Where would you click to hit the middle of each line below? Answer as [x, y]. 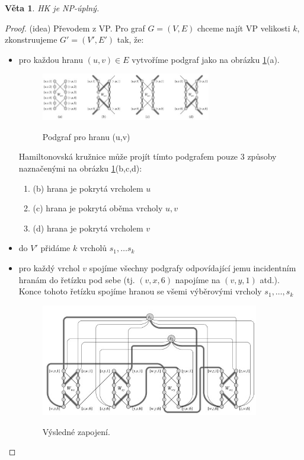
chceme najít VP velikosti [244, 28]
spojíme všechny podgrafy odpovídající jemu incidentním [193, 267]
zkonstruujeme [31, 39]
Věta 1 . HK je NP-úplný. [52, 8]
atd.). [270, 279]
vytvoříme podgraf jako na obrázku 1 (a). [206, 59]
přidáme [55, 248]
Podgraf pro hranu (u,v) [86, 136]
